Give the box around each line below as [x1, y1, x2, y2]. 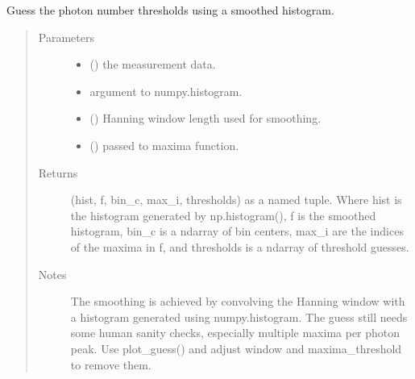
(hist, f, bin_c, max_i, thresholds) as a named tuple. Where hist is [70, 191, 402, 208]
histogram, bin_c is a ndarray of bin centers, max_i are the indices [70, 223, 404, 239]
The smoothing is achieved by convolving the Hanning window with [70, 293, 405, 310]
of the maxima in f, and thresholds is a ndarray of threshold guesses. [70, 238, 409, 255]
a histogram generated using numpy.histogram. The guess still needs [70, 308, 408, 325]
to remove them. [70, 356, 151, 373]
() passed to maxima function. [89, 136, 239, 153]
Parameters [38, 28, 94, 45]
